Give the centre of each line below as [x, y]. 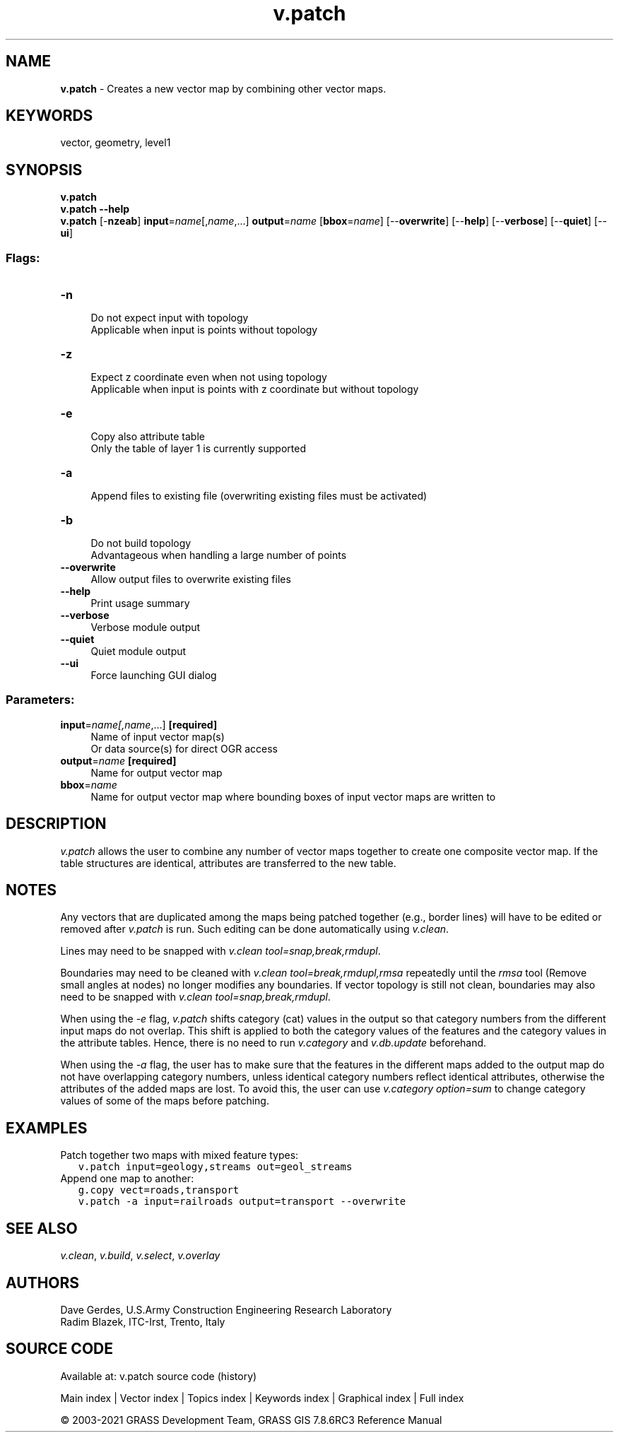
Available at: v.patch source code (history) [159, 1376]
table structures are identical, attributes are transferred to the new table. [228, 863]
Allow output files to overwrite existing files [191, 579]
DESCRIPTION [56, 824]
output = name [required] [118, 760]
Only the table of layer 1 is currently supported [198, 449]
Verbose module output [146, 627]
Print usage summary [140, 603]
